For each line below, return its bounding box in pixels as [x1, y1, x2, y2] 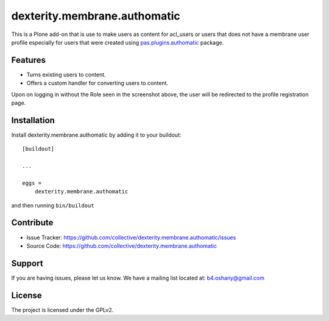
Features [11, 55, 46, 65]
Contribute [11, 217, 54, 228]
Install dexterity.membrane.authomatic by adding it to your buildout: [11, 131, 182, 139]
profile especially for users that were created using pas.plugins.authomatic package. [11, 38, 224, 46]
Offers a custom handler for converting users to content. [26, 79, 169, 87]
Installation [11, 115, 55, 125]
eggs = [22, 179, 42, 186]
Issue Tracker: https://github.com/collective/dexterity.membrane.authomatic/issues [26, 234, 236, 241]
